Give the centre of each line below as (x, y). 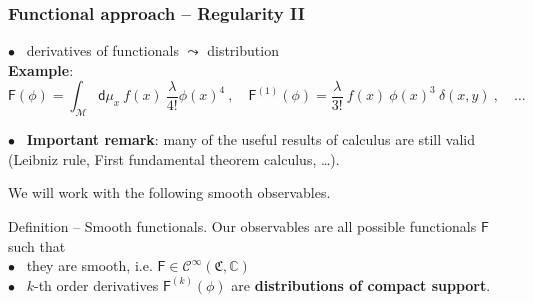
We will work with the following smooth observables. (169, 192)
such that (37, 245)
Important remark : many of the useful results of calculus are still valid (250, 139)
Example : (41, 69)
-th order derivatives (96, 284)
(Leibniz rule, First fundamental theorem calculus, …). (174, 158)
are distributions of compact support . (361, 284)
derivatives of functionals (102, 50)
